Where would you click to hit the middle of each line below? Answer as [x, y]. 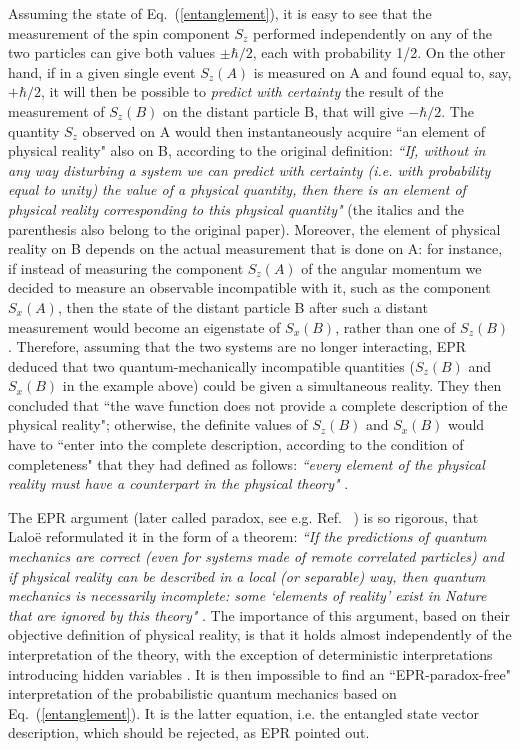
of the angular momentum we [391, 267]
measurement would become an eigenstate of [144, 326]
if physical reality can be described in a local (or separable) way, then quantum [247, 575]
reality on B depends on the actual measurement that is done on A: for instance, [255, 248]
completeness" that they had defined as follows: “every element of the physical [246, 463]
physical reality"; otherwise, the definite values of [158, 424]
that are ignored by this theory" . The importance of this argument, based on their [259, 614]
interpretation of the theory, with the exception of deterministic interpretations [250, 654]
